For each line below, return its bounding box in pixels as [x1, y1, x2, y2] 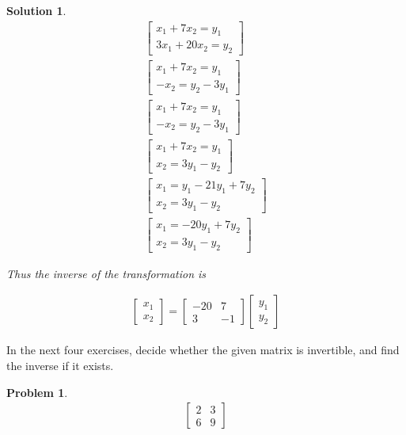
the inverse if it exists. [6, 357, 114, 373]
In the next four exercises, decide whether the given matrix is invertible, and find [6, 342, 400, 358]
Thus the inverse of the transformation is [6, 265, 207, 281]
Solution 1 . [6, 2, 66, 18]
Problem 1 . [6, 383, 68, 400]
